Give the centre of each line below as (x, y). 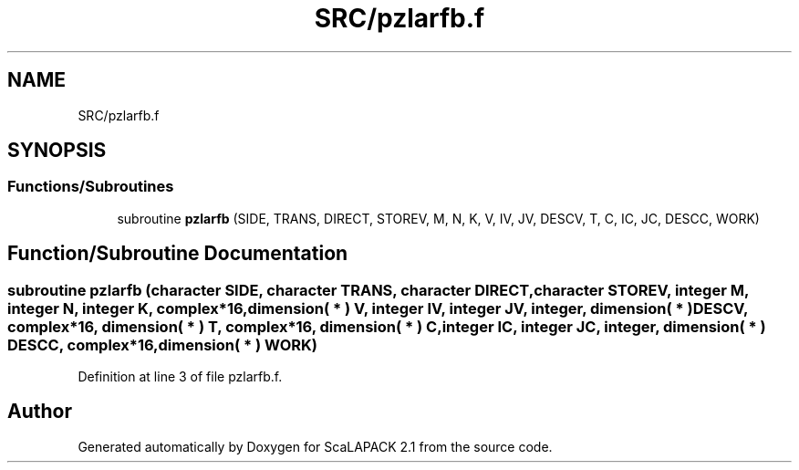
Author (40, 412)
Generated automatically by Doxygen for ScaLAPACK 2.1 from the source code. (315, 446)
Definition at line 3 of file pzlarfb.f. (180, 377)
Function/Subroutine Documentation (178, 254)
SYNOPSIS (57, 151)
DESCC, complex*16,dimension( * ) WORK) (162, 345)
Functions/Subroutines (91, 187)
